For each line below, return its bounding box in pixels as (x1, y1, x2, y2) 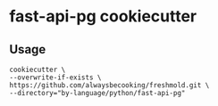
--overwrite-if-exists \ (9, 73, 102, 82)
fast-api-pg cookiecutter (9, 6, 197, 27)
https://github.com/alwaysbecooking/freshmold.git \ (9, 81, 210, 90)
